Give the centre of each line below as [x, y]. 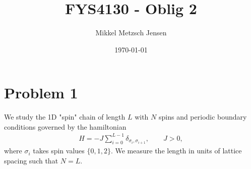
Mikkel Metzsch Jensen [131, 33]
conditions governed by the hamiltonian [65, 126]
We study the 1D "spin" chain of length [65, 117]
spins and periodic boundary [203, 117]
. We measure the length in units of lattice [176, 151]
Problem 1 [41, 93]
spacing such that [31, 160]
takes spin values [59, 151]
